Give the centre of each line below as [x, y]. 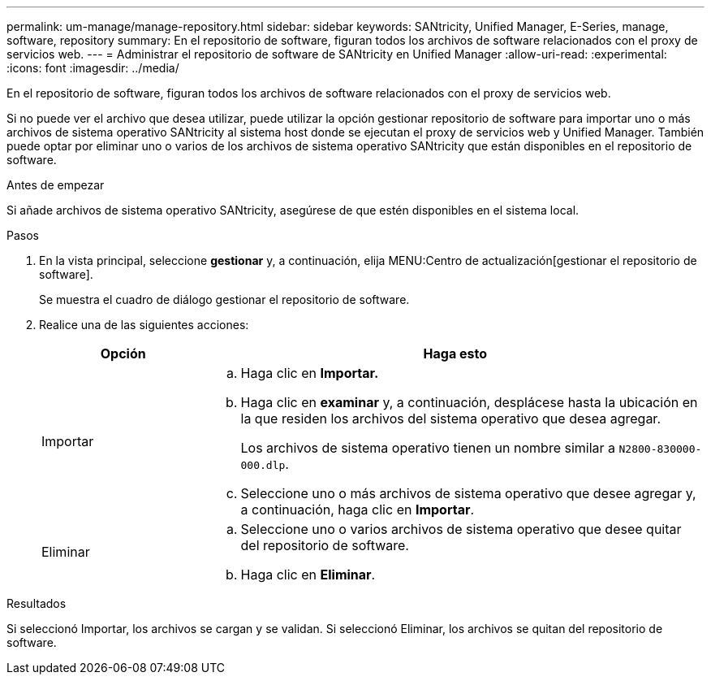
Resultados [37, 603]
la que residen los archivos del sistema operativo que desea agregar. [450, 419]
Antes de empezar [56, 185]
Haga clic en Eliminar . [308, 575]
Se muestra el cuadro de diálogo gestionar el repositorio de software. [224, 299]
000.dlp [263, 465]
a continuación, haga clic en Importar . [358, 510]
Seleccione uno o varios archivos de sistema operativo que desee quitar [461, 529]
